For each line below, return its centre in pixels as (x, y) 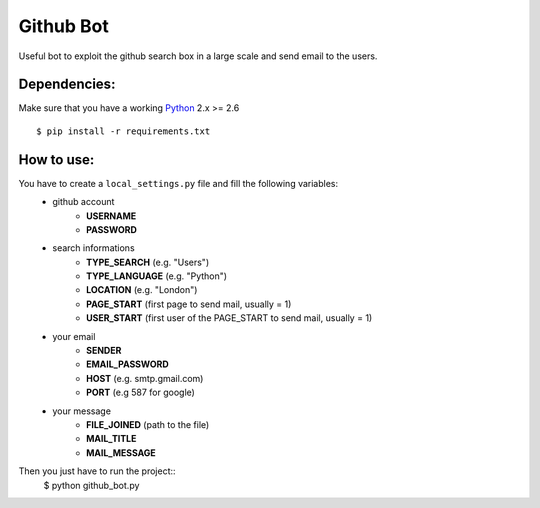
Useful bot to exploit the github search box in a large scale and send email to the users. (198, 56)
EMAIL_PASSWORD (127, 364)
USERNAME (111, 216)
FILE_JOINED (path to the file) (148, 424)
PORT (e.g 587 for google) (140, 392)
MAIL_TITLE (111, 439)
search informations (93, 248)
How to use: (56, 159)
